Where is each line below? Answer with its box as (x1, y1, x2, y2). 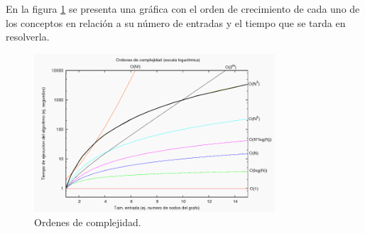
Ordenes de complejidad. (34, 214, 141, 229)
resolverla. (6, 29, 50, 44)
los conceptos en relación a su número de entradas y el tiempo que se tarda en (6, 15, 346, 30)
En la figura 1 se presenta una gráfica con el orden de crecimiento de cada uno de (6, 1, 360, 16)
